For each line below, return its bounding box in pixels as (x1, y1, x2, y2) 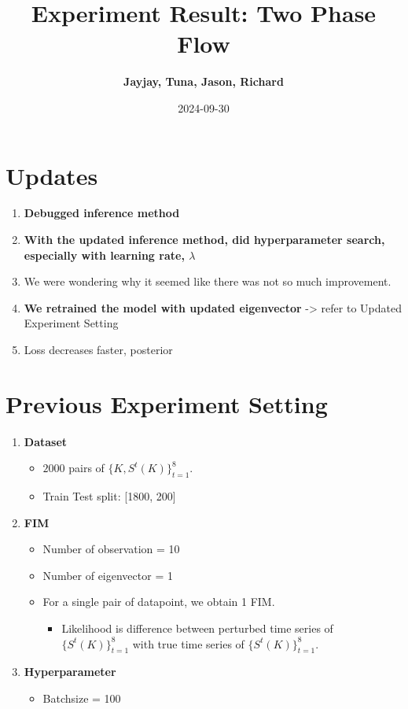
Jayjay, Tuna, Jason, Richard (123, 73, 284, 90)
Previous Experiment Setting (6, 387, 328, 419)
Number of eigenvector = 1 (42, 567, 173, 583)
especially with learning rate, (24, 246, 185, 263)
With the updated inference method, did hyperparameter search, (24, 231, 385, 248)
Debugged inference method (24, 205, 180, 221)
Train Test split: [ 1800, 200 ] (42, 488, 176, 504)
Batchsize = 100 (42, 690, 121, 707)
